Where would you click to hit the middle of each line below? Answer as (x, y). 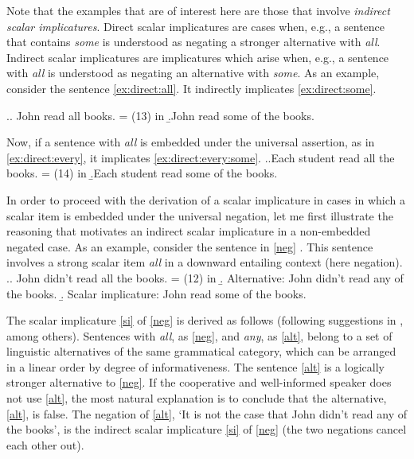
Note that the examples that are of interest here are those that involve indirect (198, 10)
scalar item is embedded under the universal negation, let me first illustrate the (200, 215)
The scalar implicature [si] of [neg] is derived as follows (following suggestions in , (205, 320)
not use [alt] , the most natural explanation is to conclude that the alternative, (197, 398)
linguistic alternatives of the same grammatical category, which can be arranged (201, 351)
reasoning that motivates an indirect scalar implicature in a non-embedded (189, 231)
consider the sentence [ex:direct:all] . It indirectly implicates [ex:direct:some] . (191, 88)
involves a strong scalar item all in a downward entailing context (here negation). (205, 262)
